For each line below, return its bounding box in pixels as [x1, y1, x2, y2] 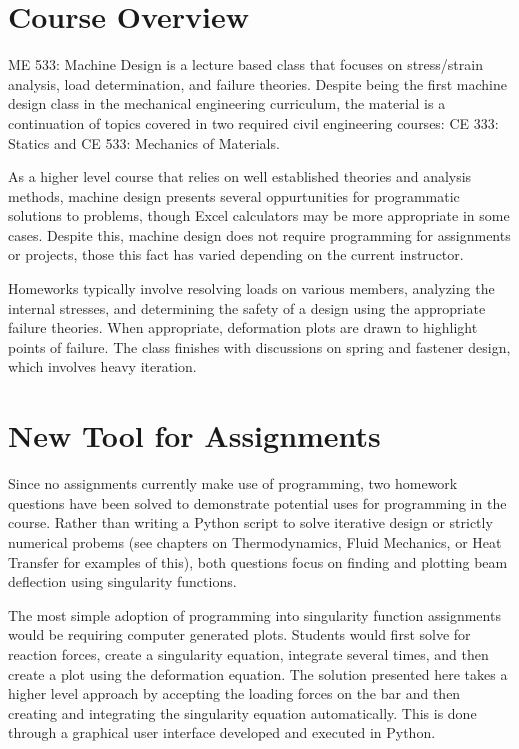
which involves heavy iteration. [8, 356, 197, 377]
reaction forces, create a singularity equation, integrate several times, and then [8, 643, 489, 664]
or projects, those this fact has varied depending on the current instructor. [8, 244, 464, 265]
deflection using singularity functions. [8, 571, 237, 592]
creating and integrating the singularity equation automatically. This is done [8, 702, 477, 723]
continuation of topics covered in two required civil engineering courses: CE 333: [8, 112, 499, 133]
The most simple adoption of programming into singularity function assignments [8, 604, 501, 625]
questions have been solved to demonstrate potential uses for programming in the [8, 492, 507, 513]
